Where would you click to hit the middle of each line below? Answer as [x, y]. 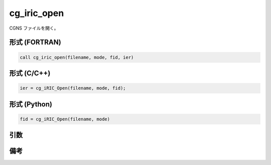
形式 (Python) [31, 104]
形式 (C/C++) [30, 73]
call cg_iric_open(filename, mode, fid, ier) [77, 57]
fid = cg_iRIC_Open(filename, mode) [65, 119]
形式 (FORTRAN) [35, 42]
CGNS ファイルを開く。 [34, 28]
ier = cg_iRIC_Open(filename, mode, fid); [73, 88]
